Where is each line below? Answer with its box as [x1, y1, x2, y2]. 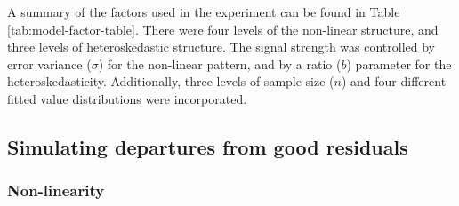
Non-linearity [7, 179, 105, 202]
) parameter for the [346, 54, 452, 73]
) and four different [341, 72, 447, 91]
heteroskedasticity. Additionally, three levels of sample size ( [7, 72, 334, 91]
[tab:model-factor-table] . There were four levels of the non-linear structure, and [7, 20, 439, 38]
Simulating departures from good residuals [7, 132, 408, 160]
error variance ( [7, 54, 92, 73]
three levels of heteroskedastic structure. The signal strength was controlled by [7, 37, 436, 56]
